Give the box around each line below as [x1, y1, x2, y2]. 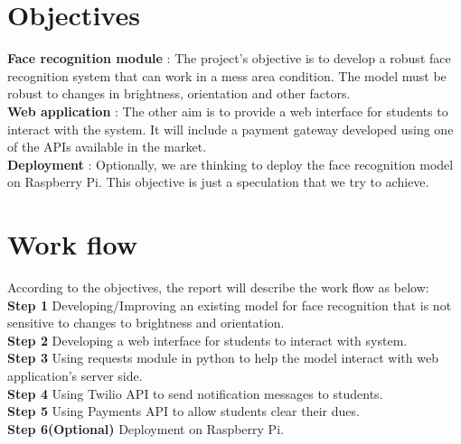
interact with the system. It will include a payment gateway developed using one [7, 119, 454, 138]
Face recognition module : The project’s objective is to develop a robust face [7, 49, 451, 68]
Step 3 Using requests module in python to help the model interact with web [7, 348, 438, 367]
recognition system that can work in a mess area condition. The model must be [7, 66, 447, 85]
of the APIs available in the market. [7, 137, 207, 156]
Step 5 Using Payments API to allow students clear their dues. [7, 402, 360, 421]
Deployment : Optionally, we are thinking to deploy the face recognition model [7, 154, 454, 173]
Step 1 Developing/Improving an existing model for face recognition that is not [7, 295, 452, 314]
